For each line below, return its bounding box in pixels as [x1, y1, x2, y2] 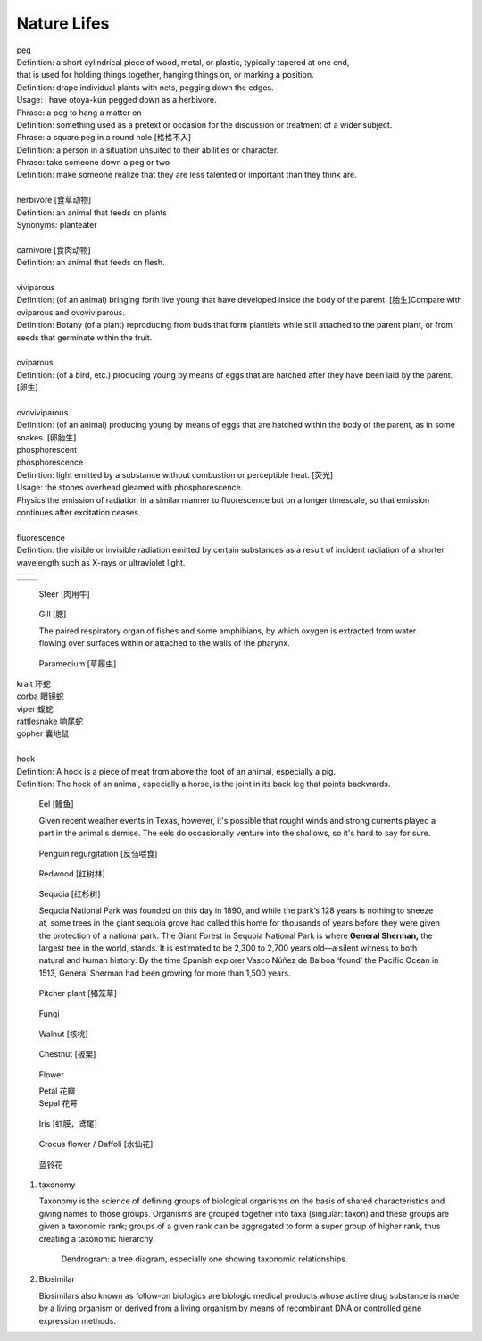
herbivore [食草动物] [16, 195, 92, 205]
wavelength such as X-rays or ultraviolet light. [16, 557, 186, 567]
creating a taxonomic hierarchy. [38, 1233, 155, 1244]
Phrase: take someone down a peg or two [16, 157, 170, 168]
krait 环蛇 [16, 678, 51, 689]
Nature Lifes [16, 13, 110, 33]
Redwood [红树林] [38, 867, 106, 879]
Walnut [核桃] [38, 1028, 88, 1039]
